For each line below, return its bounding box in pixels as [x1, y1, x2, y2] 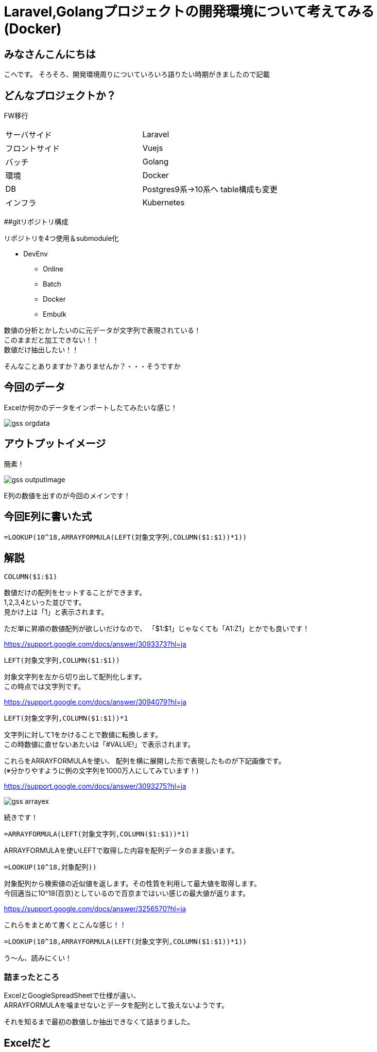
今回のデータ [4, 381, 65, 394]
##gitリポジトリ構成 [4, 218, 69, 226]
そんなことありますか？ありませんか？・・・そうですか [4, 362, 181, 371]
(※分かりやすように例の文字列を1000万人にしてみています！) [4, 766, 199, 775]
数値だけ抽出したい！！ [4, 345, 79, 354]
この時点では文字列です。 [4, 682, 85, 691]
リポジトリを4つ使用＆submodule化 [4, 234, 119, 243]
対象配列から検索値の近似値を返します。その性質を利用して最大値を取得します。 [4, 879, 261, 888]
